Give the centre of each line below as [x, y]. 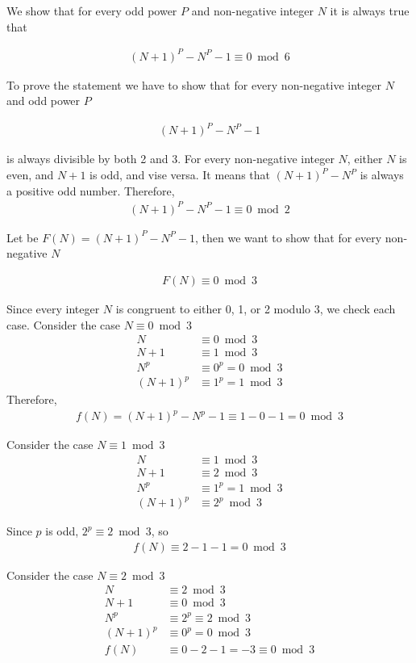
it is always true [370, 10]
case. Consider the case [64, 324]
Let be [23, 237]
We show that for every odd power [92, 10]
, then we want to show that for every [289, 237]
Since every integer [53, 308]
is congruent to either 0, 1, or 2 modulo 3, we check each [256, 308]
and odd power [44, 101]
